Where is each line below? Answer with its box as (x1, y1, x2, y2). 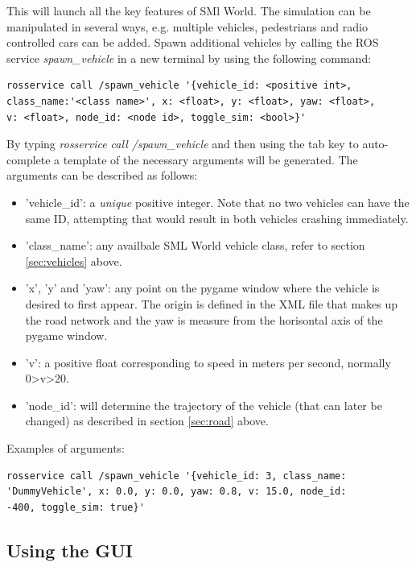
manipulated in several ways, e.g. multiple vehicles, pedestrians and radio (6, 18, 368, 35)
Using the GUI (6, 537, 133, 562)
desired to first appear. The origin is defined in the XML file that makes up (25, 295, 398, 312)
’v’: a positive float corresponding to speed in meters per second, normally (25, 354, 391, 370)
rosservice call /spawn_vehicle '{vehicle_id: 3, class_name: (6, 470, 347, 482)
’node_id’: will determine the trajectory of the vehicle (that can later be (25, 396, 382, 413)
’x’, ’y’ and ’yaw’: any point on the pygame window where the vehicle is (25, 279, 380, 296)
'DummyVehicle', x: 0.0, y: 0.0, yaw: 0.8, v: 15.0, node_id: (6, 486, 347, 498)
